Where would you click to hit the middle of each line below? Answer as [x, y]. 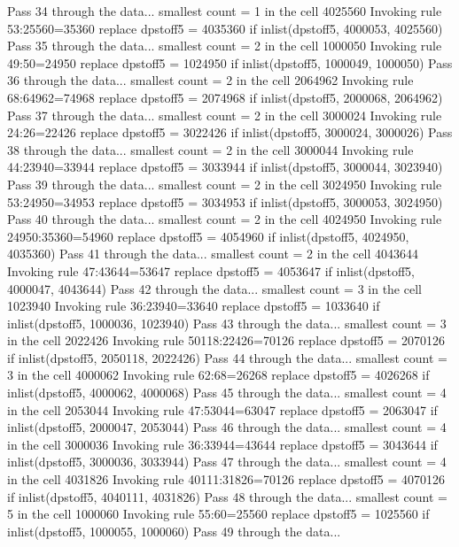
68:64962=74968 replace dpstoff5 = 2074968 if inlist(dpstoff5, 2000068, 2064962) [225, 97]
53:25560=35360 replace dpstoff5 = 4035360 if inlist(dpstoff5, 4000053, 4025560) [225, 28]
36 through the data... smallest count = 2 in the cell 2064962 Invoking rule [210, 80]
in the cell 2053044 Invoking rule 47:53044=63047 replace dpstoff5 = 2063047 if [222, 409]
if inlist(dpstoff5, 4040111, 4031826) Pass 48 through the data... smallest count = [227, 496]
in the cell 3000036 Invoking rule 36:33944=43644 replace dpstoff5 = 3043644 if [222, 444]
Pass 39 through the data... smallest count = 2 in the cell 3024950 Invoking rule [225, 184]
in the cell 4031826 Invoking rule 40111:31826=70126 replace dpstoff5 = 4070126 [226, 479]
